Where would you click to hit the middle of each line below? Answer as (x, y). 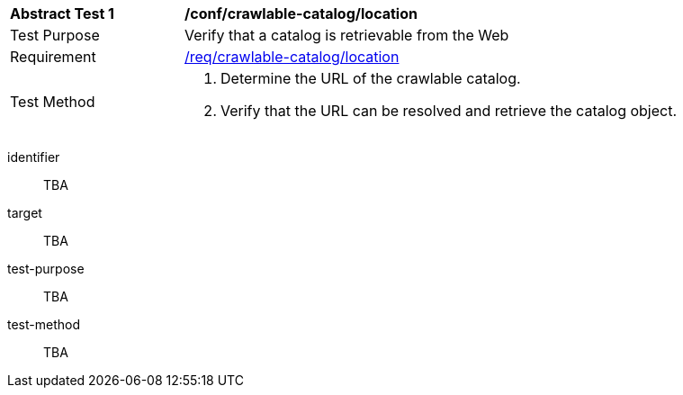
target (25, 213)
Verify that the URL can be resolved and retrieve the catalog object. (449, 111)
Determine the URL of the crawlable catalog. (371, 78)
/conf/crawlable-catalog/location (301, 13)
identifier (34, 157)
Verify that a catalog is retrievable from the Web (347, 35)
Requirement (53, 57)
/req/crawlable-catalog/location (292, 57)
